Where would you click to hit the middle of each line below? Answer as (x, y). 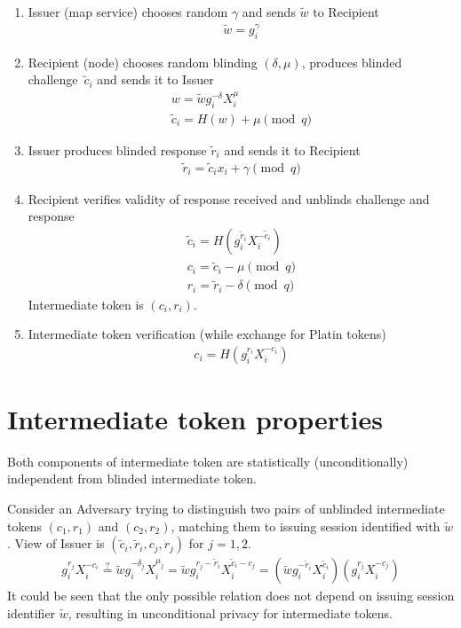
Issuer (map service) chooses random (128, 12)
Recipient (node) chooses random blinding (143, 62)
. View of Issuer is (56, 543)
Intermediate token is (86, 304)
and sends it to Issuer (155, 79)
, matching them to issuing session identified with (306, 526)
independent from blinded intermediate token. (132, 479)
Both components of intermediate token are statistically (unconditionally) (208, 461)
